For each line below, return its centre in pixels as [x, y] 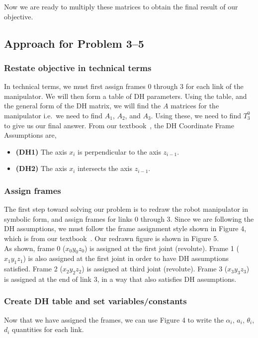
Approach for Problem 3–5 [74, 43]
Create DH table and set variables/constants [95, 301]
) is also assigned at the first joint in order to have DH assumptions [126, 258]
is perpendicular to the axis [119, 151]
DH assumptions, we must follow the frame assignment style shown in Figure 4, [125, 228]
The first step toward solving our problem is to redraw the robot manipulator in [126, 209]
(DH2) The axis [41, 168]
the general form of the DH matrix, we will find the [83, 106]
